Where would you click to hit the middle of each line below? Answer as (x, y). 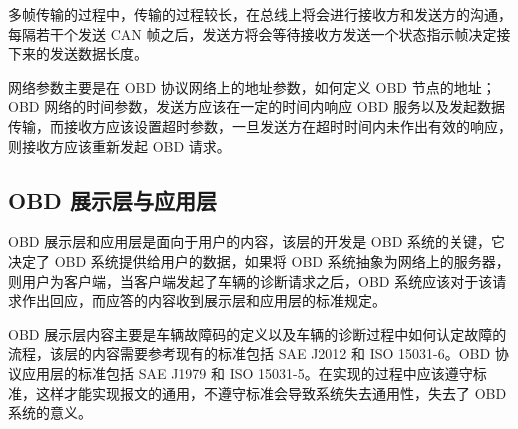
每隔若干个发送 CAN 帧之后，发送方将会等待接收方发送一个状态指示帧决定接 (259, 33)
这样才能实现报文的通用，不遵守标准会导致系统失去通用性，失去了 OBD (271, 392)
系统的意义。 (50, 412)
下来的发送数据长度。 (78, 53)
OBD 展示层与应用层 (112, 199)
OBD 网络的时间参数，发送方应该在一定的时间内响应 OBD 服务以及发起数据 (256, 106)
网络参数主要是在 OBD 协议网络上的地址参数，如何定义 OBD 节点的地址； (252, 86)
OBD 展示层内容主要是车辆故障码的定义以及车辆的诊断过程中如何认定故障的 (257, 333)
